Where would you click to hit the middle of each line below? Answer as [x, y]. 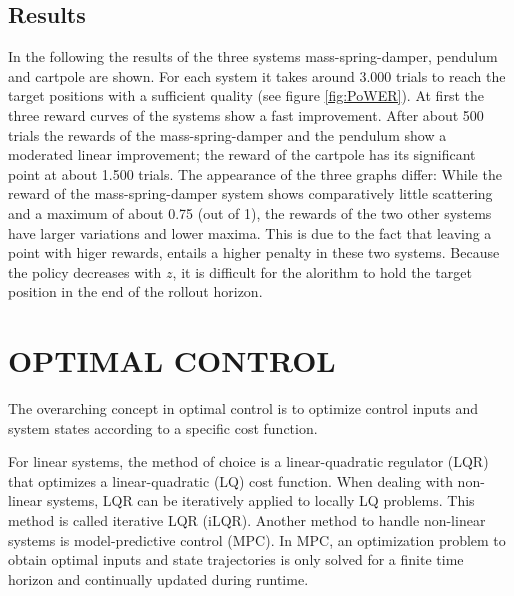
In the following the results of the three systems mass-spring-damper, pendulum [253, 56]
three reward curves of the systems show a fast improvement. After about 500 [246, 114]
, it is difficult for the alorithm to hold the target [322, 271]
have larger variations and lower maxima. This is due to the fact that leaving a [250, 232]
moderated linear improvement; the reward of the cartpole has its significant [242, 154]
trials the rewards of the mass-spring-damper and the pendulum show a [227, 134]
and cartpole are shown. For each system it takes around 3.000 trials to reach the [257, 75]
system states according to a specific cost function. [163, 427]
